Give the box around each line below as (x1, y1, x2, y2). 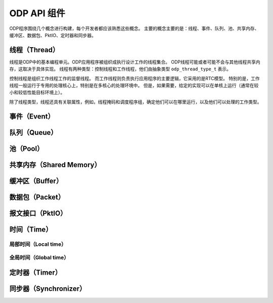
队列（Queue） (9, 128, 58, 137)
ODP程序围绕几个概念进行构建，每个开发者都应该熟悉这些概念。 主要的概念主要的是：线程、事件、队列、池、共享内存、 (9, 25, 259, 31)
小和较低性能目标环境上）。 (9, 89, 65, 96)
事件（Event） (9, 112, 55, 121)
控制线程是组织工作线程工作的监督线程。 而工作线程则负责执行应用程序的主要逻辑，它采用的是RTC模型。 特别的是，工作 (9, 75, 260, 81)
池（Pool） (9, 144, 44, 153)
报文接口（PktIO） (9, 209, 67, 217)
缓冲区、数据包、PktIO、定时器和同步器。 (9, 32, 96, 38)
